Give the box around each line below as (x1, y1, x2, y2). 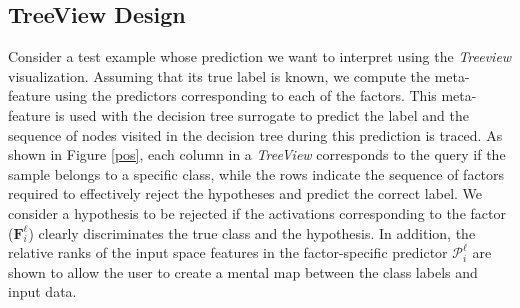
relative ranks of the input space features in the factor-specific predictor (8, 242, 448, 263)
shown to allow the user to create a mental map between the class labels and (8, 261, 478, 282)
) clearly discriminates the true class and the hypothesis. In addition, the (28, 222, 476, 243)
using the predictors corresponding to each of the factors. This (55, 85, 437, 106)
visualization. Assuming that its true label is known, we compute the (8, 65, 430, 86)
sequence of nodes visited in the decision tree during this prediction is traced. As (8, 124, 503, 145)
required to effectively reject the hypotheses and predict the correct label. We (8, 183, 483, 204)
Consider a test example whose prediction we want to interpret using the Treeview (8, 46, 512, 67)
